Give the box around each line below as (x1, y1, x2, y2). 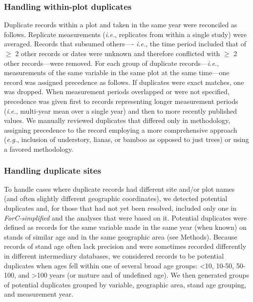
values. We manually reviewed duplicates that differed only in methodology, (4, 115, 231, 125)
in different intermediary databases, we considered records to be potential (4, 250, 224, 261)
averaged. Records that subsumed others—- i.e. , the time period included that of (4, 39, 247, 49)
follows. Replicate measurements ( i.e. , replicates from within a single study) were (4, 29, 247, 39)
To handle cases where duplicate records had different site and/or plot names (4, 183, 235, 194)
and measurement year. (4, 289, 74, 299)
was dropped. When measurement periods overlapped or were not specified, (4, 86, 230, 97)
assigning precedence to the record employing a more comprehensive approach (4, 124, 237, 135)
